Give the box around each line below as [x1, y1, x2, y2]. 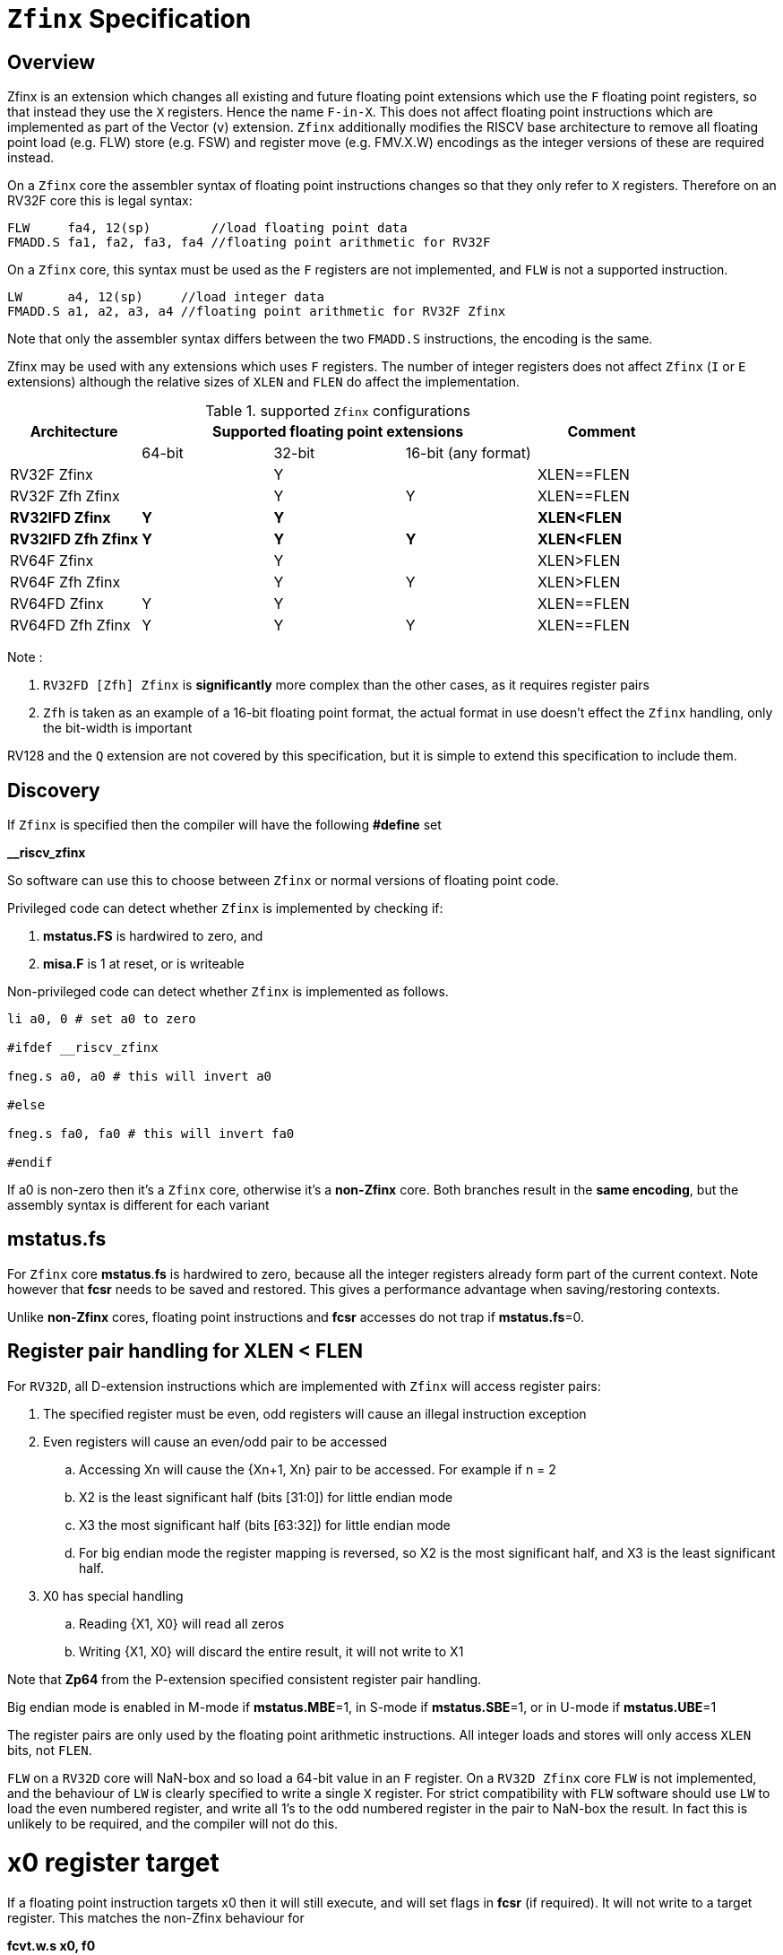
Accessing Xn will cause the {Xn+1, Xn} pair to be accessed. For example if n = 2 [79, 1461, 556, 1477]
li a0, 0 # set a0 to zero [7, 1012, 196, 1027]
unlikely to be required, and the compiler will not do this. [7, 1815, 339, 1831]
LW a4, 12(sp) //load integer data [7, 290, 325, 305]
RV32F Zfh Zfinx [10, 487, 120, 506]
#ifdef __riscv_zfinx [7, 1040, 159, 1056]
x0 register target [7, 1847, 219, 1879]
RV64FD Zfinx [10, 595, 104, 613]
